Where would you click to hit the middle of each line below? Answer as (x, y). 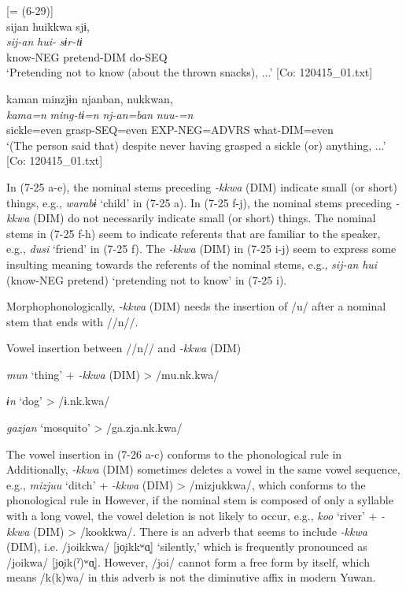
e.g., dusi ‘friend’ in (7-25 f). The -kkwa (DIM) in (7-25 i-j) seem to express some (201, 249)
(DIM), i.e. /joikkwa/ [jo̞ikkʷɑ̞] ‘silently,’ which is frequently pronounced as (187, 546)
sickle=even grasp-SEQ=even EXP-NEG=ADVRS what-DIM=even (170, 130)
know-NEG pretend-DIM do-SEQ (87, 56)
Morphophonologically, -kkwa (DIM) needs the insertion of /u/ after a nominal (196, 306)
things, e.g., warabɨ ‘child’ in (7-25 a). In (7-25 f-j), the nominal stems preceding (199, 202)
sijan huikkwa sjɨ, (48, 26)
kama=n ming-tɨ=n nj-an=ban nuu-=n (100, 114)
